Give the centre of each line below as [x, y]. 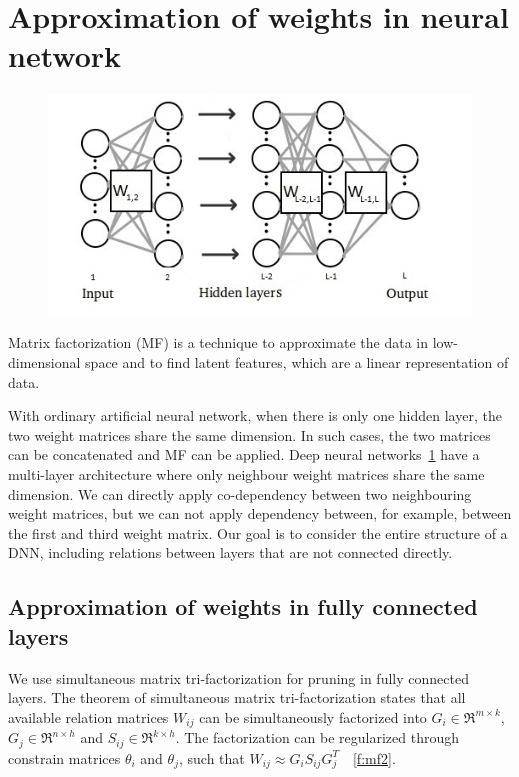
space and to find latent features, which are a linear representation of [297, 361]
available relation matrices [88, 716]
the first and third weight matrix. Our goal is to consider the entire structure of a [258, 532]
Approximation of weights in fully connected [243, 606]
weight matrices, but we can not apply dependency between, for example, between [260, 513]
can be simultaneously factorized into [313, 716]
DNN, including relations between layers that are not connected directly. [230, 552]
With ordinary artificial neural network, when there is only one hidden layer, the [255, 415]
